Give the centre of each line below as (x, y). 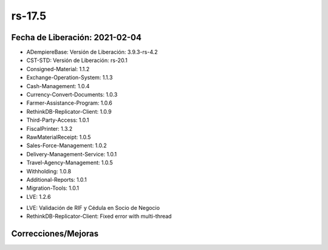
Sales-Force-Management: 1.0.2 (67, 145)
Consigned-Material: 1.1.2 (58, 69)
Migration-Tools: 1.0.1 (53, 188)
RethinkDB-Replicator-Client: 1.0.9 (69, 111)
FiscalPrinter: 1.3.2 (50, 128)
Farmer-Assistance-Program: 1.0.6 (69, 103)
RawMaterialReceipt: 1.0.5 (59, 137)
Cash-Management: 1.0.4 (58, 86)
